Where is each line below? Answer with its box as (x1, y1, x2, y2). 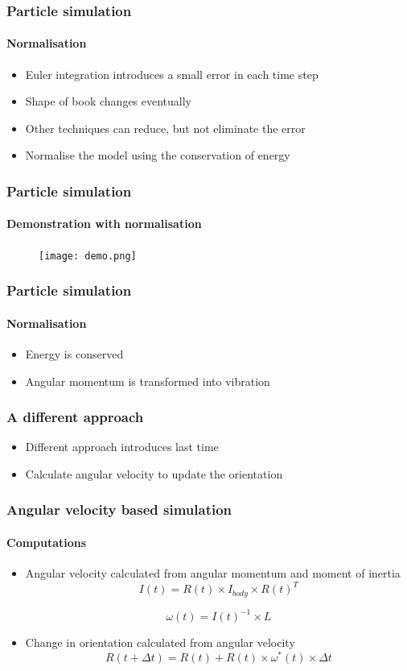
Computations (6, 533, 87, 550)
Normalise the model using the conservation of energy (25, 147, 290, 164)
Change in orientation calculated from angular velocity (25, 634, 295, 651)
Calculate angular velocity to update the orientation (25, 465, 283, 482)
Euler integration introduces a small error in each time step (25, 65, 319, 82)
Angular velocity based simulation (6, 499, 232, 520)
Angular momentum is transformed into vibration (25, 372, 270, 389)
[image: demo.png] (39, 250, 137, 262)
